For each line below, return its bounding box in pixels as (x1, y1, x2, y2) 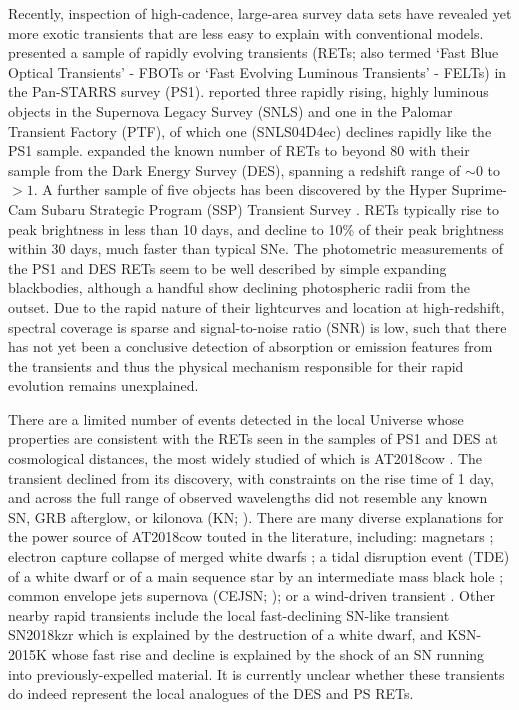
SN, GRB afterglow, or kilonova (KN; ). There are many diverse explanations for (8, 506, 504, 527)
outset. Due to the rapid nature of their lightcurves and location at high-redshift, (8, 296, 505, 317)
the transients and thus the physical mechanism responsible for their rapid (8, 355, 464, 376)
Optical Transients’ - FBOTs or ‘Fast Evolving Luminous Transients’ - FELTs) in (8, 61, 507, 82)
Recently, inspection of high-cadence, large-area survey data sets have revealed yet (8, 3, 512, 23)
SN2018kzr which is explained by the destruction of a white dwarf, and (8, 624, 443, 645)
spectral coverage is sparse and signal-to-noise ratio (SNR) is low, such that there (8, 316, 507, 337)
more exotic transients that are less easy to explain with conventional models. (8, 22, 484, 43)
